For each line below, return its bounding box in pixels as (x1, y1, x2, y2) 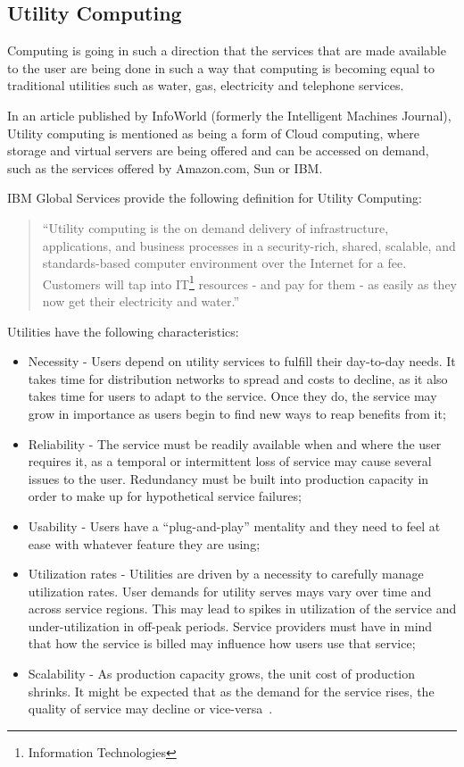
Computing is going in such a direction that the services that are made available (7, 41, 446, 60)
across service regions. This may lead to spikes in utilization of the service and (28, 599, 457, 618)
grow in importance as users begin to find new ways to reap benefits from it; (28, 404, 446, 422)
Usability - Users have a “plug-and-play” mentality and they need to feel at (28, 516, 441, 535)
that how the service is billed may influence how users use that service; (28, 634, 416, 653)
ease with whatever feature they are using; (28, 534, 261, 553)
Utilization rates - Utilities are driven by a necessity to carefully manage (28, 564, 424, 583)
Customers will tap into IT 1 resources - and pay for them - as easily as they (42, 271, 457, 293)
